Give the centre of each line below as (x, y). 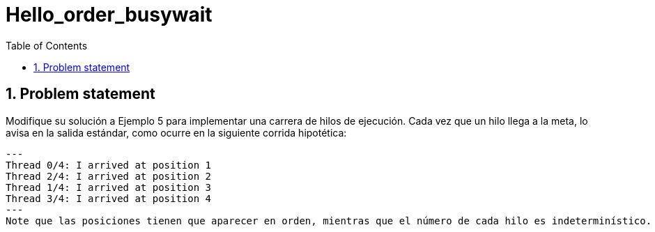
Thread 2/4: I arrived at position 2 (109, 176)
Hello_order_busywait (109, 15)
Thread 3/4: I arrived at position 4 (109, 198)
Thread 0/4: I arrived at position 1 (109, 165)
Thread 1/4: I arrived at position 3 (109, 187)
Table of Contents (47, 45)
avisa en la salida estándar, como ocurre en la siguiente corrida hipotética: (176, 132)
